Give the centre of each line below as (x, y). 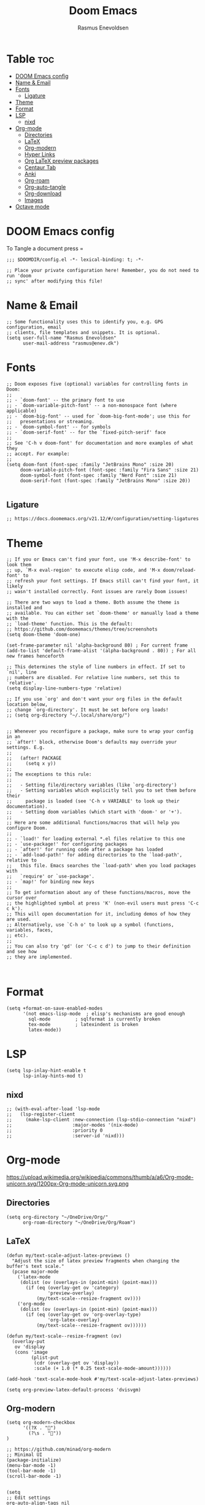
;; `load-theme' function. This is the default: (70, 624)
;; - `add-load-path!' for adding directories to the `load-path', (95, 855)
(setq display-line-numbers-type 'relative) (64, 688)
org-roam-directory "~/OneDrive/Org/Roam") (79, 1223)
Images (34, 200)
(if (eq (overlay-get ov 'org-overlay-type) (83, 1315)
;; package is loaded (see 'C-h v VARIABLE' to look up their (93, 801)
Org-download (43, 193)
